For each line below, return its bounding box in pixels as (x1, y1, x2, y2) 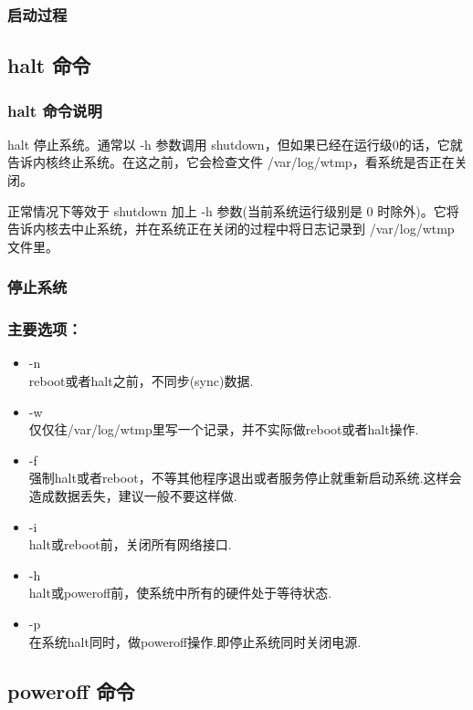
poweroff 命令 (7, 676, 135, 705)
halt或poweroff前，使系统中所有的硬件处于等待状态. (28, 583, 332, 602)
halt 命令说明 (7, 99, 102, 121)
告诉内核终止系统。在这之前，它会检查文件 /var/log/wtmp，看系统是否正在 (7, 152, 455, 172)
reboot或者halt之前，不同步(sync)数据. (28, 371, 254, 391)
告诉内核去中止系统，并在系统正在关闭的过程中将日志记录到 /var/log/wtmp (7, 219, 455, 238)
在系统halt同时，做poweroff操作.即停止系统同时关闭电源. (28, 632, 362, 651)
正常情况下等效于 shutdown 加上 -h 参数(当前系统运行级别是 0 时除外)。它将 (7, 201, 459, 220)
